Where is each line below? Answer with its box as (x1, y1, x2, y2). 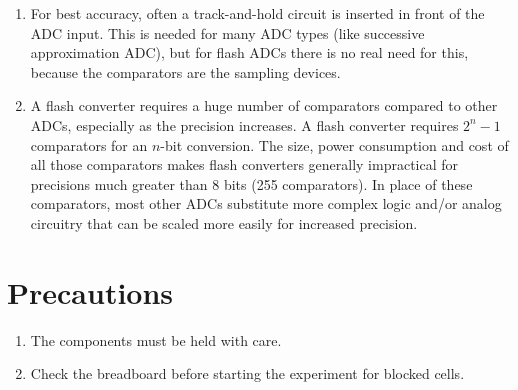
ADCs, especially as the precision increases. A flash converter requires (30, 114, 459, 135)
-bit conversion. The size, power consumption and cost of (160, 134, 509, 155)
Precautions (7, 271, 174, 312)
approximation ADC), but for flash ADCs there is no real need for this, (30, 42, 469, 63)
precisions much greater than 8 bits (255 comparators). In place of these (30, 173, 473, 194)
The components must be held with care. (30, 329, 282, 350)
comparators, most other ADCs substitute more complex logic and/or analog (30, 193, 502, 214)
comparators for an (30, 134, 148, 155)
